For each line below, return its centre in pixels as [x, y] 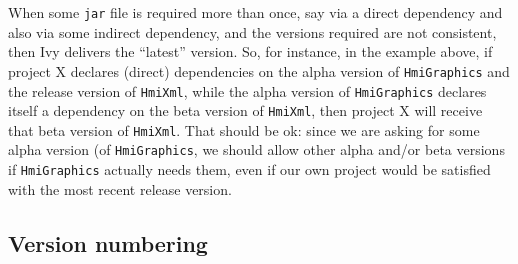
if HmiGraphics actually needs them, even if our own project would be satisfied [249, 169]
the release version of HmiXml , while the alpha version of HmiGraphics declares [247, 90]
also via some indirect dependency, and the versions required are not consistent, [252, 31]
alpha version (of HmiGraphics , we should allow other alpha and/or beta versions [256, 149]
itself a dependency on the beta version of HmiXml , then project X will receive [245, 110]
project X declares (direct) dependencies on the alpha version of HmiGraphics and [259, 70]
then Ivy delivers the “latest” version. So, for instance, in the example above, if [250, 51]
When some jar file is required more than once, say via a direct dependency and [255, 12]
